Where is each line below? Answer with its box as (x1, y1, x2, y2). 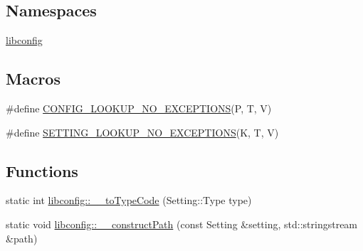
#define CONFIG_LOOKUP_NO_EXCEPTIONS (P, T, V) (6, 101, 272, 115)
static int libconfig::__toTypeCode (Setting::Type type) (6, 193, 252, 208)
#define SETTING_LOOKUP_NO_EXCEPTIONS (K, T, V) (6, 124, 279, 139)
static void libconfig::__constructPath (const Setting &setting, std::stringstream (6, 216, 358, 231)
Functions (6, 159, 78, 181)
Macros (6, 68, 60, 90)
